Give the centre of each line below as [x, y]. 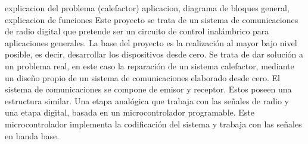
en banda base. [32, 135]
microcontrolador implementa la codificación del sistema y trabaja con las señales [153, 124]
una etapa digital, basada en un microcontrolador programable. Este [130, 112]
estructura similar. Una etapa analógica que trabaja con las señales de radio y [147, 100]
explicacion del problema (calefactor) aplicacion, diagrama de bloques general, [147, 8]
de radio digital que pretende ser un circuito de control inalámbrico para [137, 31]
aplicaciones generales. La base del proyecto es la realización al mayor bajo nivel [151, 42]
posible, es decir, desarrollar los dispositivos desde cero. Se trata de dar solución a [154, 54]
